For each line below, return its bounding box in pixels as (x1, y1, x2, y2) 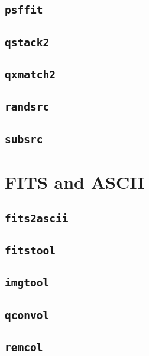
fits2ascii (5, 212, 69, 225)
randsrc (5, 100, 50, 114)
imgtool (5, 276, 50, 289)
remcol (5, 341, 43, 354)
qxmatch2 (5, 68, 56, 81)
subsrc (5, 133, 43, 146)
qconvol (5, 308, 50, 322)
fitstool (5, 244, 56, 257)
